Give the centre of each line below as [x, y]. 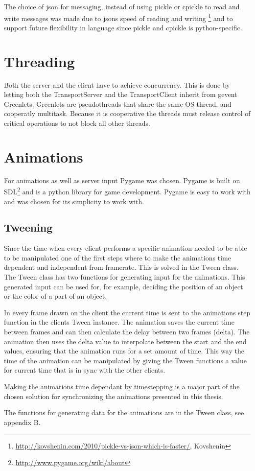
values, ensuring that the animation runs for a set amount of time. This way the [124, 351]
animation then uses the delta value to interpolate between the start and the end [125, 341]
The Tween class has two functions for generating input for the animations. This [125, 277]
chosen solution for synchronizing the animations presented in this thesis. [114, 396]
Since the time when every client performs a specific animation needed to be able [126, 248]
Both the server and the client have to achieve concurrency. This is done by [117, 84]
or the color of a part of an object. [56, 296]
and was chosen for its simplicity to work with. [74, 201]
